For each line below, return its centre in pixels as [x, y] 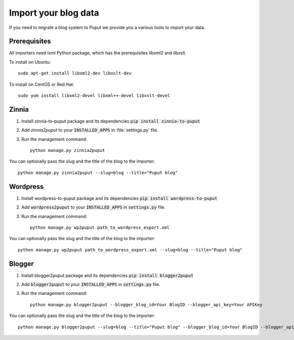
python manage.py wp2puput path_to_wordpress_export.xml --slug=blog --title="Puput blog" [130, 250]
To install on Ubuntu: [30, 62]
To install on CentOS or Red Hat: [42, 84]
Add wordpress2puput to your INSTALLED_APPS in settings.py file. [93, 207]
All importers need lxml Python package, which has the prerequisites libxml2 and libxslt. [98, 53]
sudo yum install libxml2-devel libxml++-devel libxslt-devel [94, 96]
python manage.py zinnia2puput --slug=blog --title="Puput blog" [98, 172]
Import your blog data [54, 13]
